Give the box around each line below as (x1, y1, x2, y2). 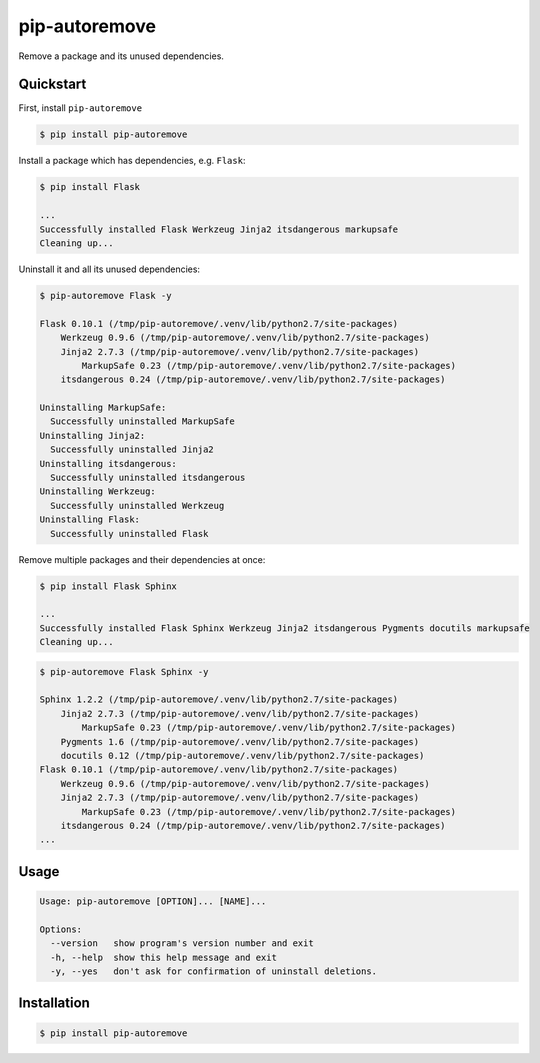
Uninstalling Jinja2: (39, 430, 146, 441)
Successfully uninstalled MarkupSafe (50, 416, 235, 427)
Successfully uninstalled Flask (50, 528, 209, 539)
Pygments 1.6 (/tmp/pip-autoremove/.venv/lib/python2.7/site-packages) (60, 736, 420, 747)
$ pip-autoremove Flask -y (39, 290, 172, 301)
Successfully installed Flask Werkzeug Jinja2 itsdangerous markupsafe (39, 223, 399, 235)
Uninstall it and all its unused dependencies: (18, 263, 200, 275)
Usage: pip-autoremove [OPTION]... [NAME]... (39, 895, 267, 907)
